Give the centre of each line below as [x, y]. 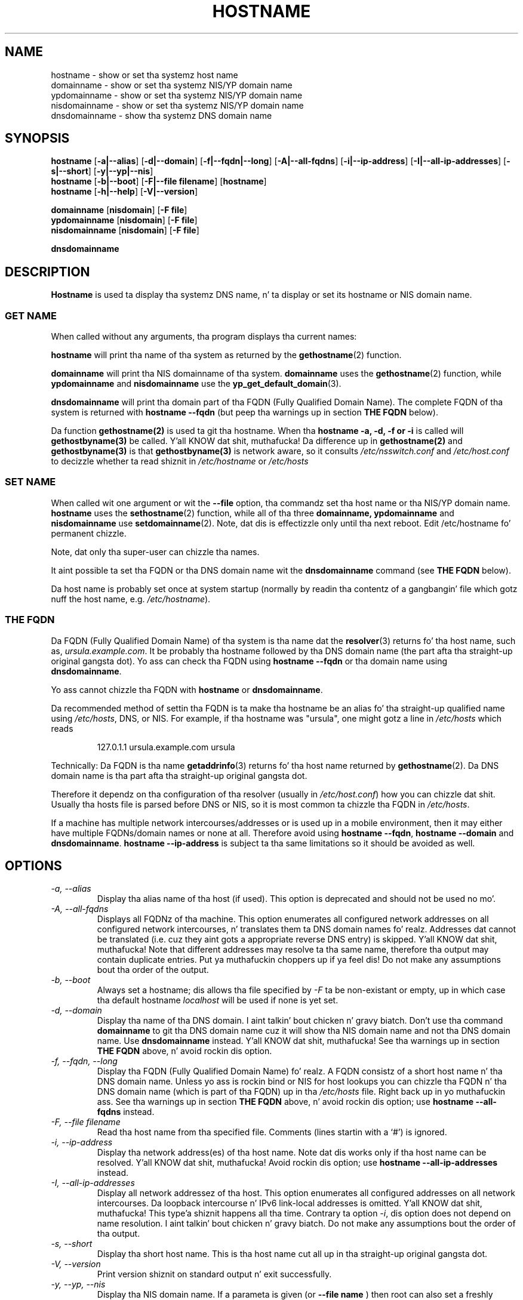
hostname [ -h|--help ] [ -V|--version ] [124, 192]
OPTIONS [33, 865]
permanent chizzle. [89, 533]
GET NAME [31, 315]
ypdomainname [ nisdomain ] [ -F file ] [124, 220]
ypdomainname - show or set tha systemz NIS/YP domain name [177, 95]
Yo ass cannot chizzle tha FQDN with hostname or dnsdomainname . [187, 689]
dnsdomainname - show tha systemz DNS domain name [161, 115]
